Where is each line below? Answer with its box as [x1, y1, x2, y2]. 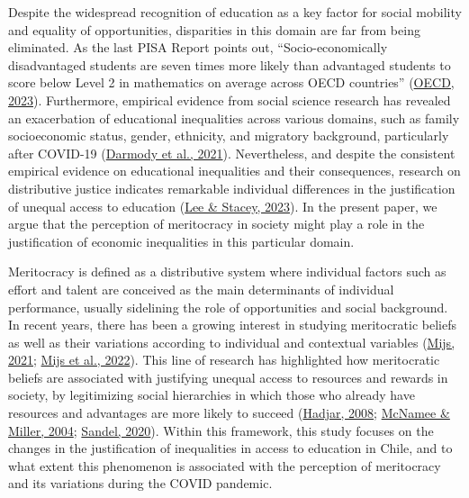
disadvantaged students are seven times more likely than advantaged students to [8, 55, 451, 74]
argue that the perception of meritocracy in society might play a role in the [8, 214, 425, 233]
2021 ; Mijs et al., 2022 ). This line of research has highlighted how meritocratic [8, 350, 440, 369]
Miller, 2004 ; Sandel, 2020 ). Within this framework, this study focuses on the [8, 421, 434, 439]
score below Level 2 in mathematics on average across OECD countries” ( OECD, [8, 73, 455, 92]
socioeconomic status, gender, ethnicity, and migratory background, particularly [8, 126, 449, 145]
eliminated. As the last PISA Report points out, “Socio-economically [8, 38, 388, 57]
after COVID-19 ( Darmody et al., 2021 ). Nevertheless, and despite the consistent [8, 143, 455, 162]
